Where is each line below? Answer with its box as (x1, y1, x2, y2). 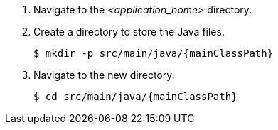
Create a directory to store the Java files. (33, 26, 225, 38)
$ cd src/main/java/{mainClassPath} (33, 91, 237, 102)
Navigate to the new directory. (33, 69, 175, 81)
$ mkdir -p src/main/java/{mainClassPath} (33, 48, 274, 59)
